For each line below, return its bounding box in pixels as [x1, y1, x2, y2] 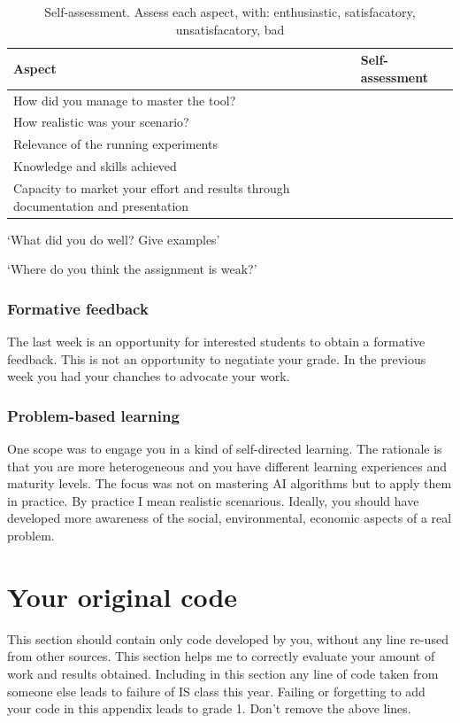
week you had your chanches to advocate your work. [7, 367, 290, 385]
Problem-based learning [7, 404, 180, 426]
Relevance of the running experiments [13, 135, 218, 153]
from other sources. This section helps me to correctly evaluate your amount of [7, 647, 435, 665]
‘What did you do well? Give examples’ [7, 229, 220, 248]
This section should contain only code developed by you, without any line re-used [7, 629, 448, 648]
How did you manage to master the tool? [13, 90, 236, 109]
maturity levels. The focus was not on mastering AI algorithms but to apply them [7, 474, 452, 493]
